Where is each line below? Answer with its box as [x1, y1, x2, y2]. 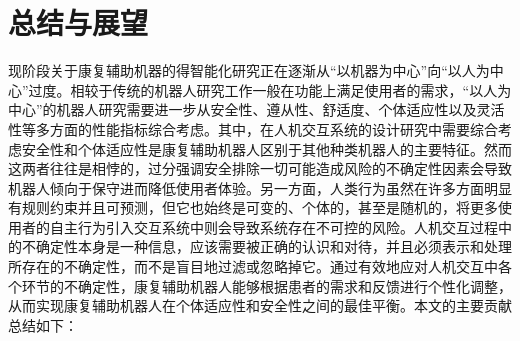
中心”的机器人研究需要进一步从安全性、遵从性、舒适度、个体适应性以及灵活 [8, 99, 505, 120]
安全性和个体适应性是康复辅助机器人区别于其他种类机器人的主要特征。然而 [21, 138, 512, 159]
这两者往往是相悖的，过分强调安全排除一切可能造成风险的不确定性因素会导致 [8, 158, 512, 179]
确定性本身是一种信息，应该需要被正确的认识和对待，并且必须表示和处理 [35, 236, 512, 257]
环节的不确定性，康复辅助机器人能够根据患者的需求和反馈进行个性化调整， [21, 275, 512, 296]
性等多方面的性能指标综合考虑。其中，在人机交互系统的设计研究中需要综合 [8, 118, 498, 139]
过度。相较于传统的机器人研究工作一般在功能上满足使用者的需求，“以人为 [28, 79, 512, 100]
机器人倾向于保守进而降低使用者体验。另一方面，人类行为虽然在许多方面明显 [8, 177, 512, 198]
